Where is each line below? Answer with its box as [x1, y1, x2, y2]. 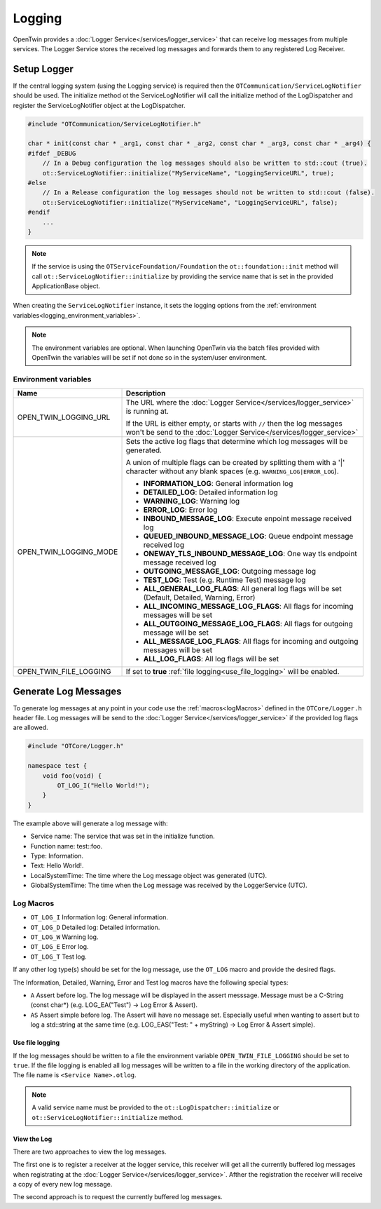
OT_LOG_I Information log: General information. [30, 913, 168, 921]
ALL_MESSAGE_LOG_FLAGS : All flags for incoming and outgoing [143, 637, 359, 647]
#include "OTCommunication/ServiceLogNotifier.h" [27, 120, 202, 128]
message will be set [143, 628, 209, 637]
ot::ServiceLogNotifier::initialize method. [32, 1113, 183, 1121]
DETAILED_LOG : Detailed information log [143, 487, 278, 497]
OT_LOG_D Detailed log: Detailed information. [30, 923, 160, 931]
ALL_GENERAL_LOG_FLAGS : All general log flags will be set [143, 584, 342, 594]
